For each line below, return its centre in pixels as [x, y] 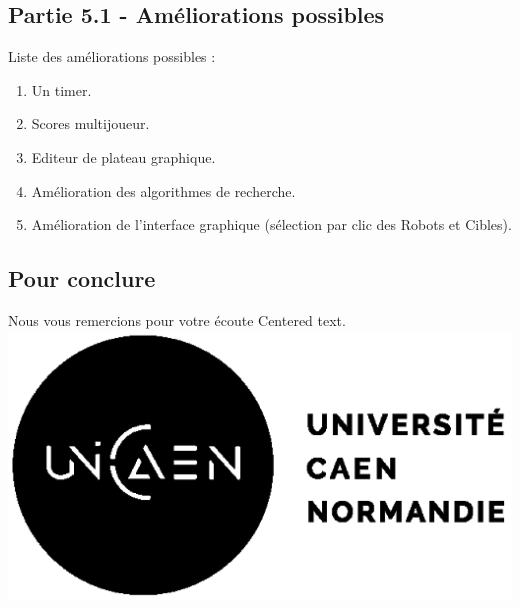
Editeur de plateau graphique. [123, 156]
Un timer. [61, 89]
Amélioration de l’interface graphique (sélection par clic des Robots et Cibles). [271, 224]
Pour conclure [82, 278]
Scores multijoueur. [90, 123]
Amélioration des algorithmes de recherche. [163, 190]
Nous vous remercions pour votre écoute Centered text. [177, 319]
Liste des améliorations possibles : [112, 56]
